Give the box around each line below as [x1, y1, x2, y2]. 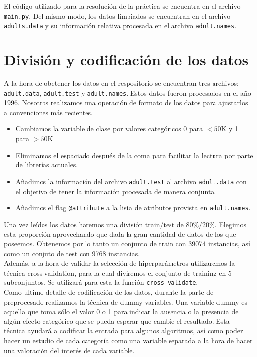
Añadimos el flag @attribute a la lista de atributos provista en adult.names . [15, 202, 251, 213]
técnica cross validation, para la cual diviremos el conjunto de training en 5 [4, 267, 232, 278]
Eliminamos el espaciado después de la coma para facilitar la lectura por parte [15, 150, 253, 160]
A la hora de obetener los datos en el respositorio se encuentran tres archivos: [4, 78, 239, 88]
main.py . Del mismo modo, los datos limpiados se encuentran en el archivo [4, 10, 231, 21]
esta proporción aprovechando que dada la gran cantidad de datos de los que [4, 229, 236, 239]
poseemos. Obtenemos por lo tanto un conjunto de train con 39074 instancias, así [4, 238, 250, 248]
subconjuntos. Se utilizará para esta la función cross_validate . [4, 277, 198, 287]
